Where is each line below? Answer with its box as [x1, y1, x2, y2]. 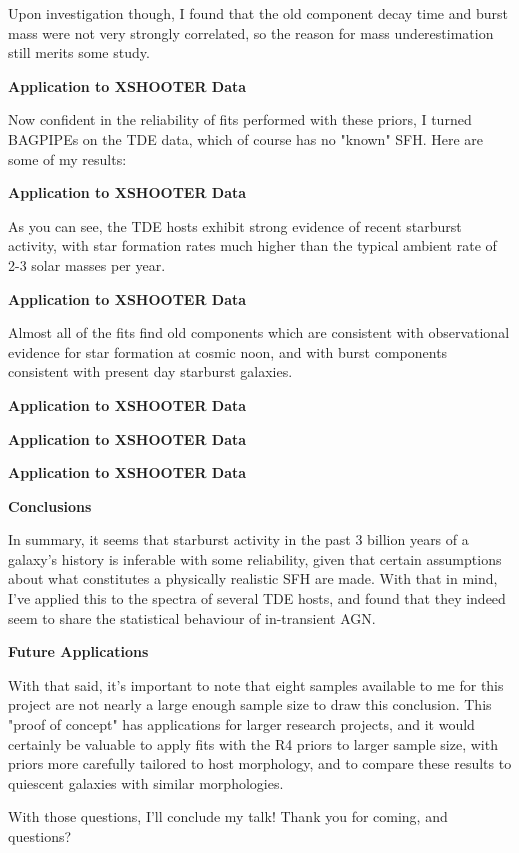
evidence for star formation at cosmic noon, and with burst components [8, 341, 448, 362]
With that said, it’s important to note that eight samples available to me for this [8, 674, 504, 695]
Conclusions [8, 495, 92, 516]
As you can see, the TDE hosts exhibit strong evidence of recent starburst [8, 215, 462, 236]
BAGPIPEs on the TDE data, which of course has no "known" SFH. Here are [8, 128, 484, 149]
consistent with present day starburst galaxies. [8, 361, 293, 382]
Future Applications [8, 641, 149, 662]
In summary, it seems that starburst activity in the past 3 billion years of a [8, 529, 469, 550]
